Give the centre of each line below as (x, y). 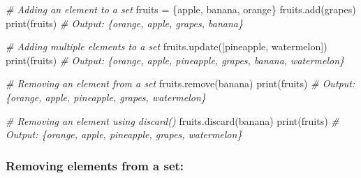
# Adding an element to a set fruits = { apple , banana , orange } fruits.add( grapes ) (181, 9)
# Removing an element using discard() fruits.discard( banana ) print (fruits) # (172, 120)
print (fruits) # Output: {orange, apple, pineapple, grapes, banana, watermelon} (175, 60)
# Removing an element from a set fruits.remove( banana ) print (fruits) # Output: (180, 83)
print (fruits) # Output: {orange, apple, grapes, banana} (124, 23)
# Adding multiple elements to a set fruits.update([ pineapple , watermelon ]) (167, 46)
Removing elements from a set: (95, 165)
